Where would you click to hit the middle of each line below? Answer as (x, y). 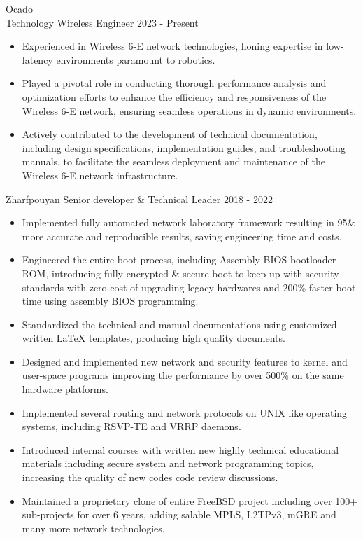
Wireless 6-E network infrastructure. (100, 175)
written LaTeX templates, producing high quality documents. (154, 338)
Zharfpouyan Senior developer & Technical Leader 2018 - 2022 (139, 199)
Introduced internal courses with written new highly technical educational (180, 449)
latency (37, 59)
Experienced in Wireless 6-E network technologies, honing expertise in (172, 46)
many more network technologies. (93, 528)
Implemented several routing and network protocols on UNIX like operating (185, 412)
